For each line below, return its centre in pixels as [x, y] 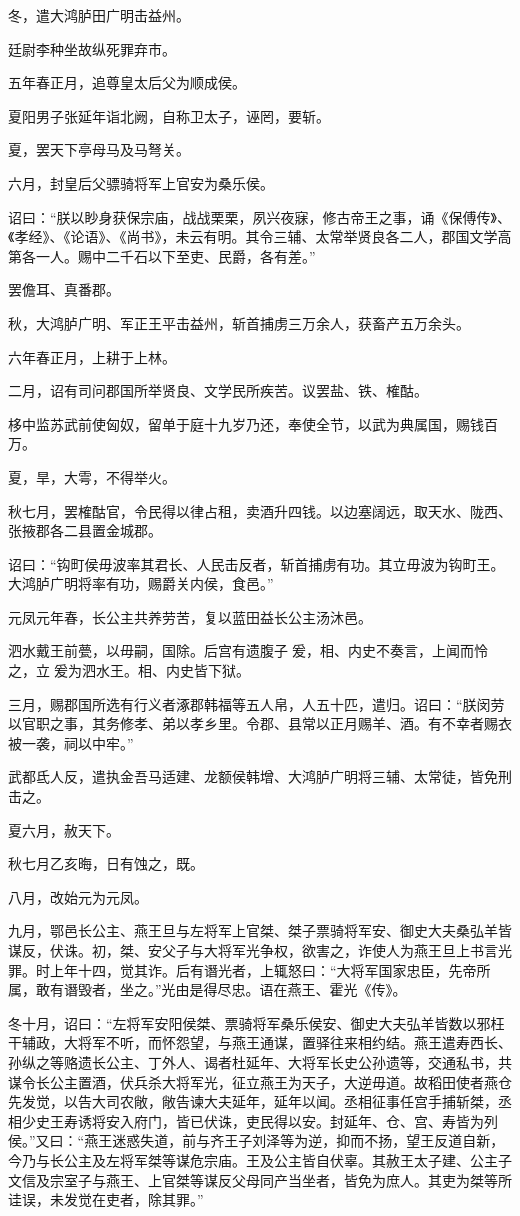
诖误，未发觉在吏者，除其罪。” [106, 1199]
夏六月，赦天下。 [64, 829]
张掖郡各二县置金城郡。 [85, 530]
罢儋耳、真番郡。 [64, 289]
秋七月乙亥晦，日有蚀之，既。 [106, 863]
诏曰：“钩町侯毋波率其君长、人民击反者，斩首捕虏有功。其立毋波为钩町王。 [256, 563]
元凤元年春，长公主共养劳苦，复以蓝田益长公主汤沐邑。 [190, 616]
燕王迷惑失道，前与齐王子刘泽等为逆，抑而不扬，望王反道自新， [294, 1140]
